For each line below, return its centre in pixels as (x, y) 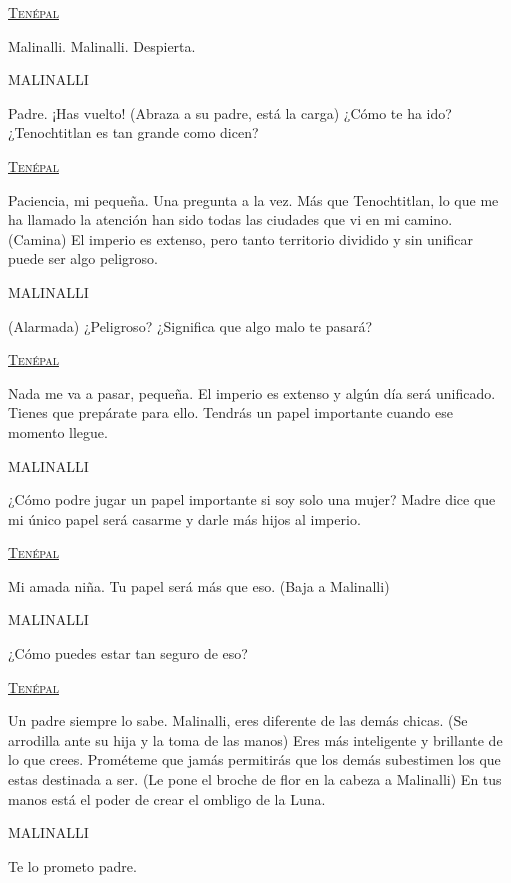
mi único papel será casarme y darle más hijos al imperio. (184, 518)
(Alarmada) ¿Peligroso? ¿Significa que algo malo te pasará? (190, 325)
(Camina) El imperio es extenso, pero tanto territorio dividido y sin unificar (241, 238)
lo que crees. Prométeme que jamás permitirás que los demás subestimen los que (254, 759)
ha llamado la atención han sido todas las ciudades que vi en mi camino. (230, 219)
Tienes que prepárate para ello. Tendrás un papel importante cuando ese (230, 412)
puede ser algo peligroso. (83, 258)
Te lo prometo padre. (72, 865)
